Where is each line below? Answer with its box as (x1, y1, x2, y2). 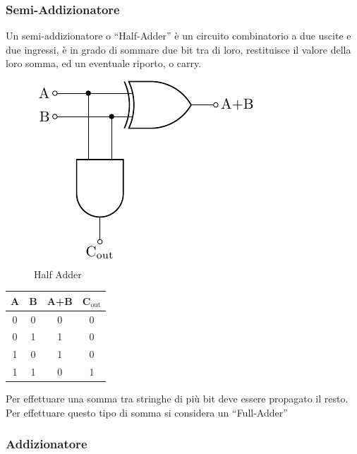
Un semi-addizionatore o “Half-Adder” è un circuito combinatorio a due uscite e (6, 28, 351, 43)
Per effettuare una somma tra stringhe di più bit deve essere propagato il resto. (6, 391, 349, 406)
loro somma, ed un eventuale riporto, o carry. (6, 56, 202, 71)
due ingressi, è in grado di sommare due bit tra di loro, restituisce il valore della (6, 42, 351, 56)
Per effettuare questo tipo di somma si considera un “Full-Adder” (6, 405, 288, 419)
